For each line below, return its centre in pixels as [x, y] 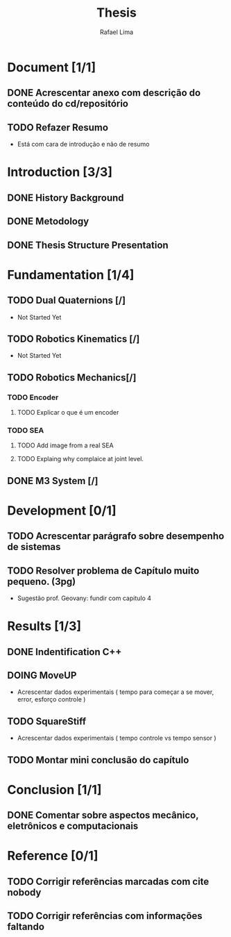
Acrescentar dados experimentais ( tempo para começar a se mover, [115, 692]
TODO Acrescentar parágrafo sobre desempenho [116, 536]
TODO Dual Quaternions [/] [67, 300]
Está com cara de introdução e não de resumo [83, 144]
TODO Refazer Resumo [58, 127]
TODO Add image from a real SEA [66, 445]
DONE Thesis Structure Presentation [88, 245]
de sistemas [34, 547]
